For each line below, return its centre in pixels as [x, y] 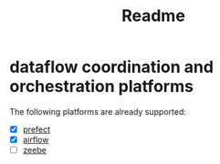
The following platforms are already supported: [98, 111]
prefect [37, 129]
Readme [153, 16]
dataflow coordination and [112, 67]
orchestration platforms [102, 87]
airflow [36, 139]
